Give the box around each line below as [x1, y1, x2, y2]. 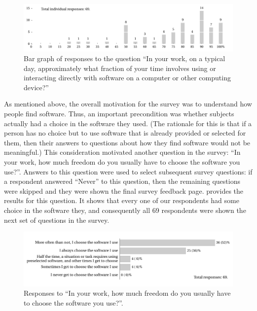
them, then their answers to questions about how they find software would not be [4, 137, 251, 147]
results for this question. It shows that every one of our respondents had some [4, 195, 239, 206]
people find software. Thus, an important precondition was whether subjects [4, 108, 234, 119]
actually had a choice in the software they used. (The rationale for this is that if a [4, 118, 252, 128]
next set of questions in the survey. [4, 214, 110, 225]
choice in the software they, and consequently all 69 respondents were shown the [4, 205, 246, 215]
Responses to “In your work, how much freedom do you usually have [24, 288, 231, 298]
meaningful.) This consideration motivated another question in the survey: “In [4, 147, 241, 157]
